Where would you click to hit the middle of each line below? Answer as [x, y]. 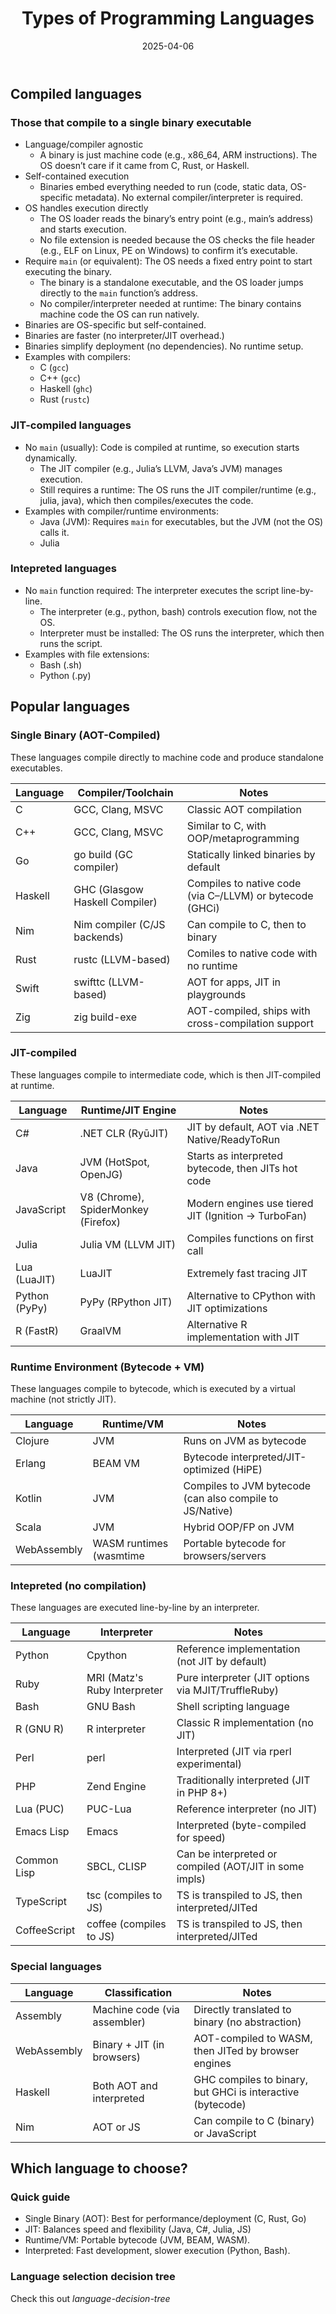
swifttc [89, 982]
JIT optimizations [227, 1308]
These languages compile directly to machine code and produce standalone [167, 757]
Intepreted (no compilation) [78, 1586]
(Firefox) [100, 1222]
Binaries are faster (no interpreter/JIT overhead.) [124, 336]
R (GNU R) [40, 1729]
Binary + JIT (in [128, 2044]
